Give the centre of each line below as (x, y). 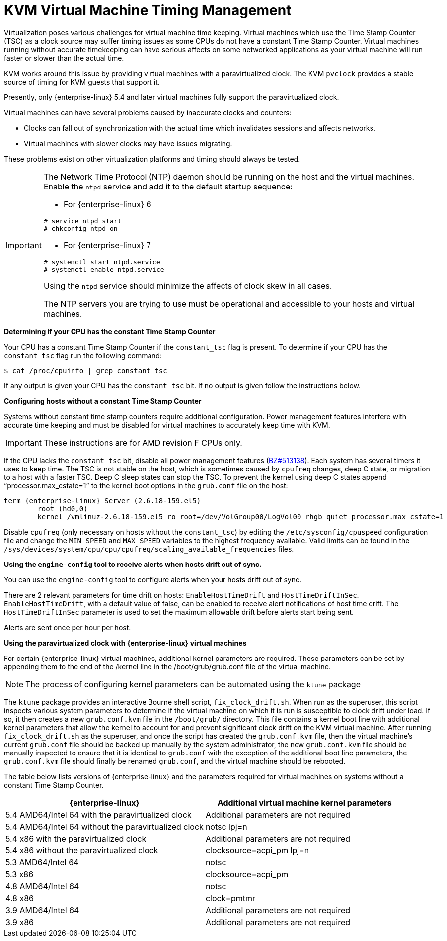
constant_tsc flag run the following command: (83, 355)
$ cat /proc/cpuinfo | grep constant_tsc (86, 370)
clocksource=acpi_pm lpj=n (257, 850)
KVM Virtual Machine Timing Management (148, 10)
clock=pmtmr (230, 898)
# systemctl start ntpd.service (102, 262)
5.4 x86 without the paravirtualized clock (82, 850)
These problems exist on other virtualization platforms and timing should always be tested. (152, 159)
